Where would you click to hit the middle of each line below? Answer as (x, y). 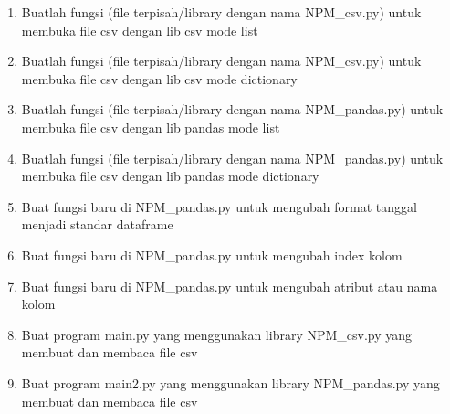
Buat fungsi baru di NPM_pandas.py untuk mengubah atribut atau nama (230, 286)
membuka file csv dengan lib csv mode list (140, 30)
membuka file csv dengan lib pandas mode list (151, 127)
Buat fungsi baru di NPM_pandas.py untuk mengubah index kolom (212, 255)
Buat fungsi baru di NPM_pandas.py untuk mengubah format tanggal (219, 206)
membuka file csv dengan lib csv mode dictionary (159, 78)
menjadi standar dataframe (97, 224)
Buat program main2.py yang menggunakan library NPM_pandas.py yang (230, 382)
